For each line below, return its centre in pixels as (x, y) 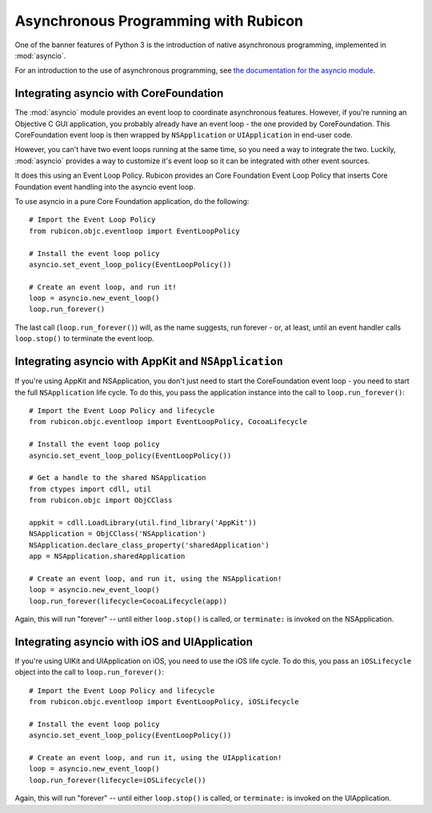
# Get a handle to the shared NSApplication (118, 478)
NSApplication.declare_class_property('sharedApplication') (149, 545)
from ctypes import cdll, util (90, 489)
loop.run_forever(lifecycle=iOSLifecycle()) (118, 780)
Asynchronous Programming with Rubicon (159, 21)
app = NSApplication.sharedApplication (107, 557)
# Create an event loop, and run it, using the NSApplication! (156, 579)
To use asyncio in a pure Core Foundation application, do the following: (132, 201)
